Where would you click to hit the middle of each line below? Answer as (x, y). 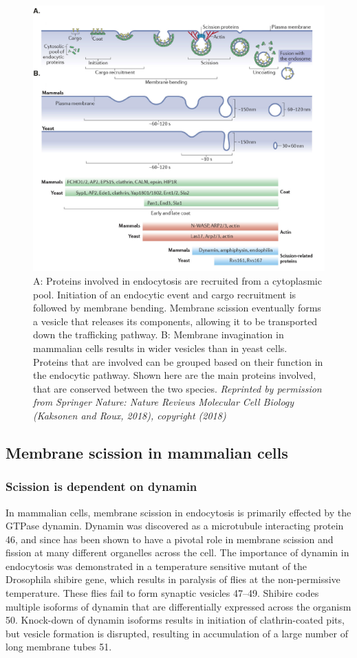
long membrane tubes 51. (59, 647)
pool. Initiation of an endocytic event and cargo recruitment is (165, 294)
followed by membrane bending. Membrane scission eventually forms (177, 308)
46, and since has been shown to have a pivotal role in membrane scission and (170, 539)
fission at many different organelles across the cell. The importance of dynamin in (177, 552)
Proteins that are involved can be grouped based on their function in (178, 361)
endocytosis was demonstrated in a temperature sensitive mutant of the (156, 566)
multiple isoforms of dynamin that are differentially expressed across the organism (178, 606)
